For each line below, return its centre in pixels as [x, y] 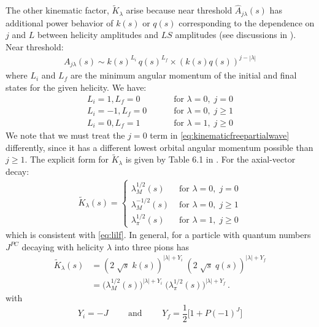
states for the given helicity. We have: [76, 87]
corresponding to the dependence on [247, 22]
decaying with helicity [63, 246]
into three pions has [152, 246]
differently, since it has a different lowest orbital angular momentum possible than [159, 147]
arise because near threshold [179, 10]
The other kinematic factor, [57, 10]
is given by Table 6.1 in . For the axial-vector [210, 159]
